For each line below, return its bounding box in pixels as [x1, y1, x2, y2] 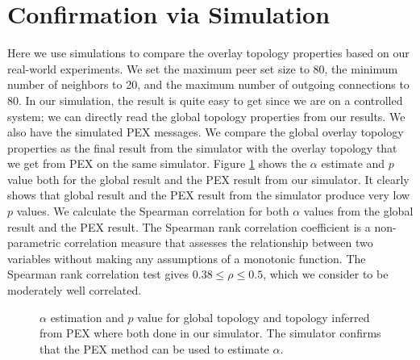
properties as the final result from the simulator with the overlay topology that [7, 139, 397, 156]
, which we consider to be [263, 266, 389, 283]
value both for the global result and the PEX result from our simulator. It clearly [7, 170, 410, 187]
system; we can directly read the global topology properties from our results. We [7, 107, 405, 124]
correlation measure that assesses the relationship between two [64, 234, 373, 251]
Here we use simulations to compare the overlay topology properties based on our [7, 44, 410, 61]
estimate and [321, 155, 385, 172]
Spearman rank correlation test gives [7, 266, 189, 283]
